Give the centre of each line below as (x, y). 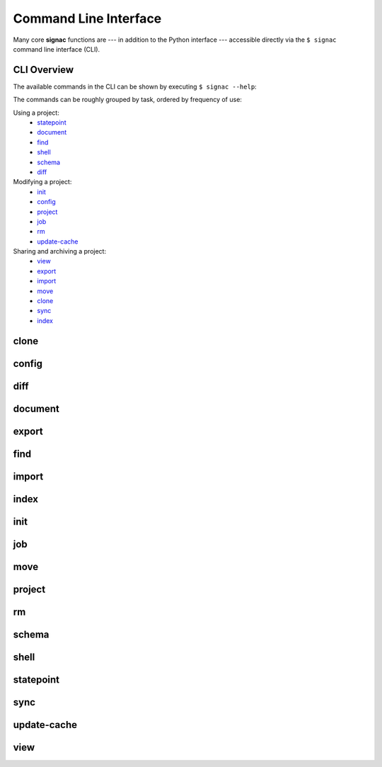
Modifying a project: (42, 182)
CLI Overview (44, 70)
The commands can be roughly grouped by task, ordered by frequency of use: (127, 100)
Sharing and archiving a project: (59, 251)
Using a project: (36, 113)
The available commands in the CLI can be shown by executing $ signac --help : (135, 86)
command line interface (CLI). (57, 49)
